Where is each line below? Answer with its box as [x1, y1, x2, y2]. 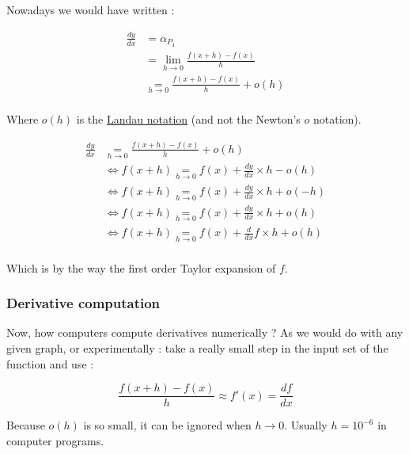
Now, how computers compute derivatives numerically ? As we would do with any [6, 324, 403, 341]
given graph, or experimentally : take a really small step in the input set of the [6, 340, 388, 356]
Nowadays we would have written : [6, 2, 175, 17]
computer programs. [6, 432, 104, 448]
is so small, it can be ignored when [83, 417, 252, 433]
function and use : [6, 355, 94, 372]
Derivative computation [6, 293, 161, 313]
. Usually [284, 417, 328, 433]
